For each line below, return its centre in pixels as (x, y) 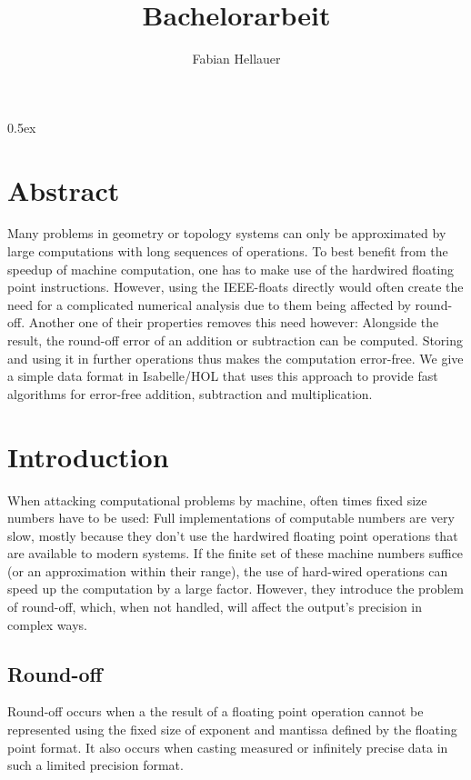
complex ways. (47, 624)
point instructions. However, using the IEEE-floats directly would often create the (235, 287)
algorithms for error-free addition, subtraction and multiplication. (190, 393)
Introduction (88, 456)
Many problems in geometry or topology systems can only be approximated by (227, 233)
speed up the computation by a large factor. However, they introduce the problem (235, 589)
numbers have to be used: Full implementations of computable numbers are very (231, 518)
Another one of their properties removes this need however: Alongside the (234, 322)
